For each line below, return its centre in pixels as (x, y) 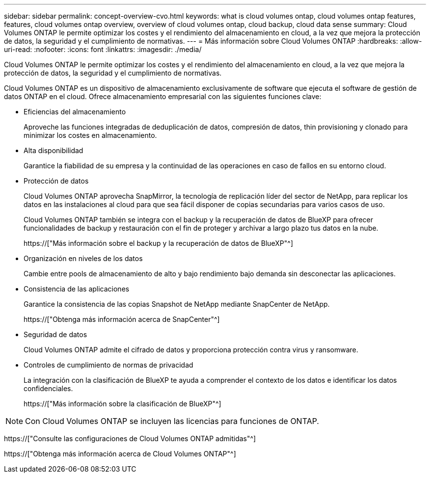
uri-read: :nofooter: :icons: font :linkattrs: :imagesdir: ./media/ (103, 49)
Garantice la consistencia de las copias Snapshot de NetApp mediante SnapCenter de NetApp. (177, 304)
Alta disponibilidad (54, 150)
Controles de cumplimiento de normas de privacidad (108, 365)
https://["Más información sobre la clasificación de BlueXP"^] (122, 404)
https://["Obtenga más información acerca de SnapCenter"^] (122, 319)
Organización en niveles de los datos (83, 258)
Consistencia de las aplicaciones (77, 289)
